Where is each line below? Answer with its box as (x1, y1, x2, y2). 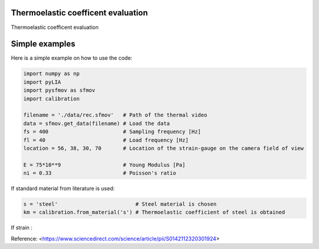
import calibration (23, 95, 80, 102)
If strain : (11, 224, 32, 231)
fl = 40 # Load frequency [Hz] (23, 137, 189, 143)
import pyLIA (23, 79, 61, 85)
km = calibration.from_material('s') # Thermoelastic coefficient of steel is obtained (23, 209, 285, 216)
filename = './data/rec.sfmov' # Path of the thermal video (23, 112, 207, 118)
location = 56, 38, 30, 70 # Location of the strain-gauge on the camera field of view (23, 145, 304, 151)
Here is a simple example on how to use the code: (11, 54, 133, 62)
